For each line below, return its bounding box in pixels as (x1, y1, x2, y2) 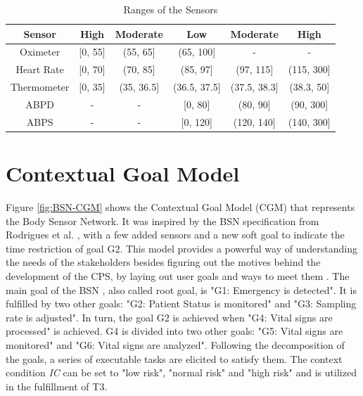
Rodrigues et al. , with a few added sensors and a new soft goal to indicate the (6, 227, 345, 242)
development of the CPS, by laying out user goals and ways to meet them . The (6, 269, 350, 283)
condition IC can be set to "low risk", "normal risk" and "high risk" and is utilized (6, 365, 357, 380)
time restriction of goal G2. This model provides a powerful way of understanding (6, 241, 357, 255)
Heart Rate (15, 62, 64, 77)
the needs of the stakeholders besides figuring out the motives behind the (6, 255, 321, 269)
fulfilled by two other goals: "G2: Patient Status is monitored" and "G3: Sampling (6, 296, 357, 311)
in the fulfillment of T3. (6, 378, 108, 393)
